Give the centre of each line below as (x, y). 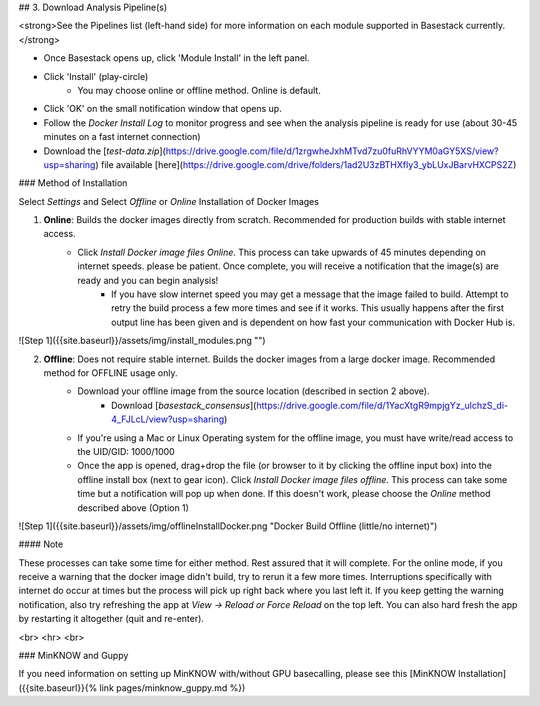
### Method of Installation (73, 183)
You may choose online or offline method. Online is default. (199, 90)
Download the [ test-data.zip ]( (105, 151)
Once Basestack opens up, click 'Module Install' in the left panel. (176, 58)
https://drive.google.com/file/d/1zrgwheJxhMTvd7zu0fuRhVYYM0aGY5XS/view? (332, 151)
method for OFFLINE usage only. (110, 372)
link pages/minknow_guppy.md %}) (172, 687)
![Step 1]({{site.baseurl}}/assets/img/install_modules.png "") (142, 341)
